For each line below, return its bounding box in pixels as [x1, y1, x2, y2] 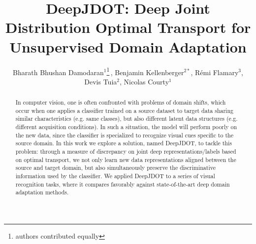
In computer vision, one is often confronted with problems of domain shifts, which [15, 98, 226, 107]
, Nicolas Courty [119, 76, 169, 86]
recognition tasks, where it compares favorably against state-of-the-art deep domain [15, 180, 230, 188]
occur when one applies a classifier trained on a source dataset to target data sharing [15, 106, 233, 114]
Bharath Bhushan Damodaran [13, 67, 104, 77]
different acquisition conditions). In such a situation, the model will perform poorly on [15, 123, 237, 131]
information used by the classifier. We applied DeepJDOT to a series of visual [15, 172, 215, 180]
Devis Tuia [84, 76, 117, 86]
